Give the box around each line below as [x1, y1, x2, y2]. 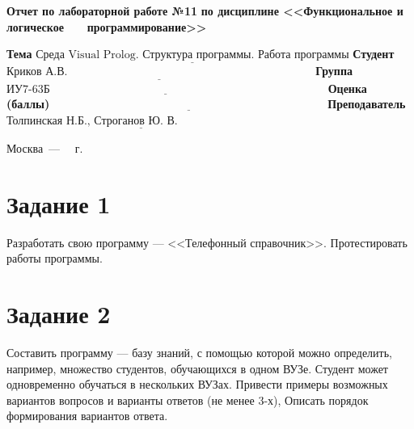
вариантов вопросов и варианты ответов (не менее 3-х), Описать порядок [6, 391, 369, 408]
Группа [315, 62, 353, 79]
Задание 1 [6, 187, 111, 220]
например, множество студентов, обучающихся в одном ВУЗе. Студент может [6, 360, 388, 376]
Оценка [327, 79, 367, 96]
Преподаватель [327, 95, 406, 112]
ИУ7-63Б [6, 83, 50, 95]
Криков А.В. [6, 66, 68, 78]
